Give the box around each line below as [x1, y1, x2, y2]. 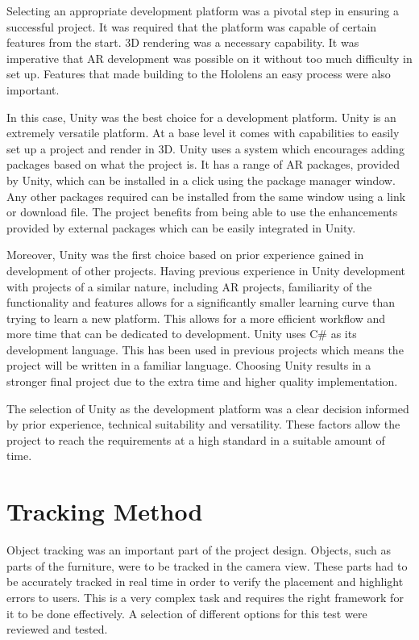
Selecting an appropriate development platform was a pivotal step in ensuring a [6, 2, 399, 19]
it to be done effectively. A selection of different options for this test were [6, 604, 367, 621]
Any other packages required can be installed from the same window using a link [6, 187, 406, 204]
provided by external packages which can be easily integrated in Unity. [6, 219, 356, 236]
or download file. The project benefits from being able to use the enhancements [6, 203, 398, 220]
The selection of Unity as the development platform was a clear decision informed [6, 399, 409, 416]
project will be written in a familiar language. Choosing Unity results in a [6, 357, 371, 374]
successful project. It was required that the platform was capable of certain [6, 18, 377, 35]
